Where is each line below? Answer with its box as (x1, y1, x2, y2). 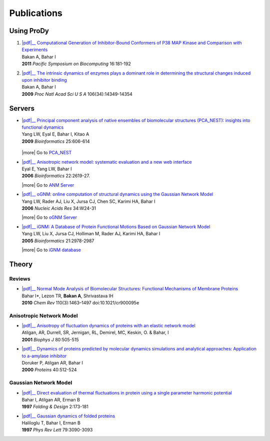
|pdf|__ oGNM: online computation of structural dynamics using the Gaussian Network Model (21, 191, 213, 197)
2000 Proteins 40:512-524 (21, 367, 77, 373)
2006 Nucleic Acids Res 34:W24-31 (21, 205, 96, 211)
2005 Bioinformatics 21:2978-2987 (21, 238, 94, 244)
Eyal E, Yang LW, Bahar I (21, 166, 72, 172)
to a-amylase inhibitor (21, 353, 67, 359)
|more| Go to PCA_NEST (21, 150, 72, 156)
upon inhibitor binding (21, 77, 67, 83)
